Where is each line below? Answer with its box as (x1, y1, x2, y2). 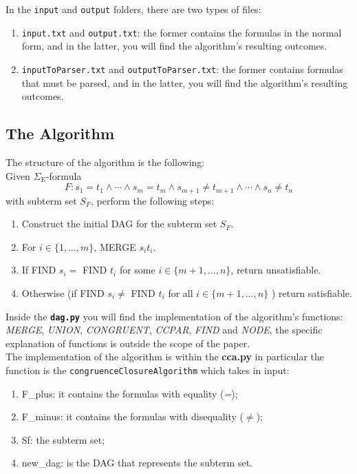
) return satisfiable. (271, 285, 352, 300)
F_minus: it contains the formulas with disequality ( (21, 409, 244, 424)
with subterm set (6, 193, 77, 207)
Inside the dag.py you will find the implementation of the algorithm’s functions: (6, 309, 343, 323)
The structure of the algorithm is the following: (6, 154, 205, 169)
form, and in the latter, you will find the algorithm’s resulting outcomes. (21, 39, 327, 53)
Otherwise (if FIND (21, 285, 105, 300)
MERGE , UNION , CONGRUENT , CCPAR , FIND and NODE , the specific (6, 322, 323, 337)
